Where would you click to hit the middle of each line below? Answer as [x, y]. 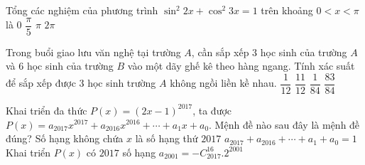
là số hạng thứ [167, 138]
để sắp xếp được [41, 83]
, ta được [212, 110]
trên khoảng [287, 10]
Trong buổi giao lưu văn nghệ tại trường [93, 52]
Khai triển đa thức [47, 110]
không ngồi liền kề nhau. [223, 83]
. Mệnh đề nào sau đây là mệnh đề [284, 124]
